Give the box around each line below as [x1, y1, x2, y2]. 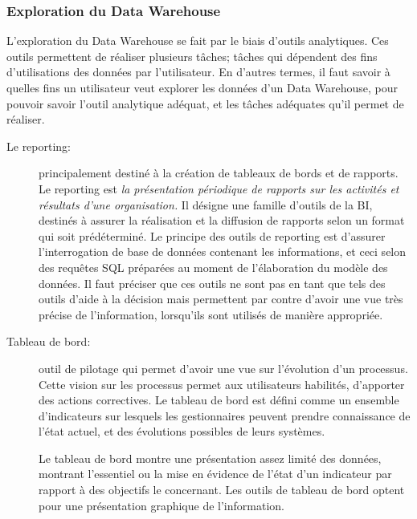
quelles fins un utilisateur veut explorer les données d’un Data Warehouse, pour [6, 79, 399, 95]
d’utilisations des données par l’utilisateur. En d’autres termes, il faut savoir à [6, 63, 390, 80]
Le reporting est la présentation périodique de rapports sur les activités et [39, 180, 399, 197]
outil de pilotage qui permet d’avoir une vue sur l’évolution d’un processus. [39, 359, 408, 376]
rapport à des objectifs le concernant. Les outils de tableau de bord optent [39, 481, 405, 498]
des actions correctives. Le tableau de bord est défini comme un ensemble [39, 391, 399, 408]
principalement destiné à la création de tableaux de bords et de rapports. [39, 164, 399, 181]
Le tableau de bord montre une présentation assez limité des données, [39, 449, 382, 466]
